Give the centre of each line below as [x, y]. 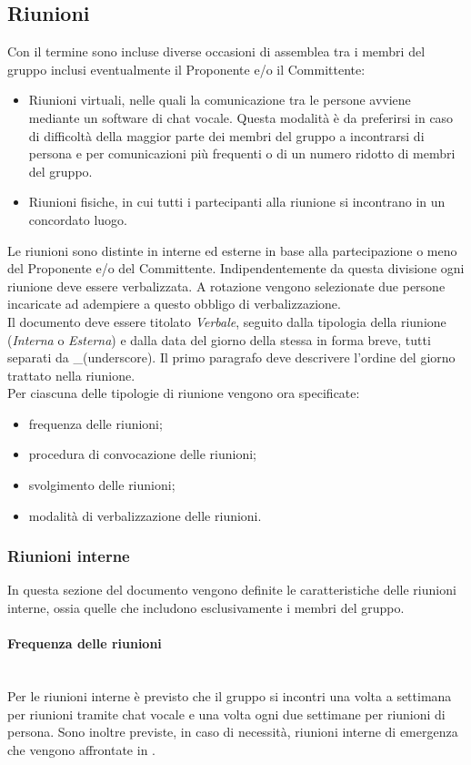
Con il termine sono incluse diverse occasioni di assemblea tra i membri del [216, 51]
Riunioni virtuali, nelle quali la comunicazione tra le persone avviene [220, 100]
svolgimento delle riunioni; [102, 485]
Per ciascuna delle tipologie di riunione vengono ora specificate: [184, 393]
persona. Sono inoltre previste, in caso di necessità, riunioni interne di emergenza [233, 732]
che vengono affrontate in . [81, 749]
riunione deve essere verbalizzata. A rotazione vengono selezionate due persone [226, 286]
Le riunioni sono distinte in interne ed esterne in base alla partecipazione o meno [232, 250]
